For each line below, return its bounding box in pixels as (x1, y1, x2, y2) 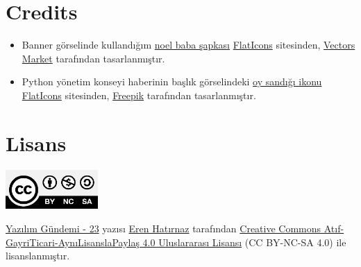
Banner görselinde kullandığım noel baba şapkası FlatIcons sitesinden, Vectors (22, 37, 355, 52)
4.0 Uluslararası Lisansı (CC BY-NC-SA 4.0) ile (142, 234, 346, 249)
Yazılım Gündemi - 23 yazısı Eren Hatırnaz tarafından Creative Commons (6, 221, 321, 235)
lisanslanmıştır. (6, 248, 70, 263)
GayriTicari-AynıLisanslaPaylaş (6, 234, 140, 249)
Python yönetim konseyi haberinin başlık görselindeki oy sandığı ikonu (22, 74, 322, 89)
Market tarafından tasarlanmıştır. (22, 51, 165, 65)
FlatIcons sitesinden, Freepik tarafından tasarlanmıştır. (22, 87, 256, 102)
